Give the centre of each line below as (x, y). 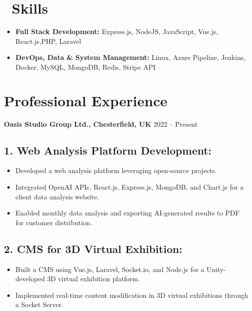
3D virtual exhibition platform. (93, 279)
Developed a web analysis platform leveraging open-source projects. (116, 170)
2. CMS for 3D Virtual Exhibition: (93, 248)
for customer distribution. (54, 222)
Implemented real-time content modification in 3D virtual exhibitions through (132, 295)
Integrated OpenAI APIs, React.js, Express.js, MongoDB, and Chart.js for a (129, 187)
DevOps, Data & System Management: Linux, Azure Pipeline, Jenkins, (130, 57)
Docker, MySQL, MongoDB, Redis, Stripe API (85, 67)
